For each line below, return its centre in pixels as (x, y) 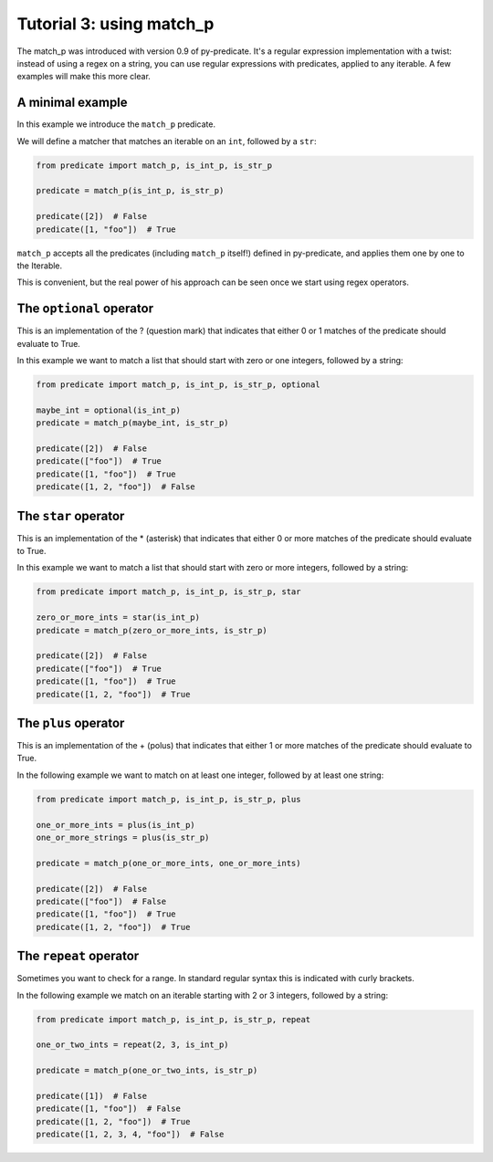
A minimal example (72, 103)
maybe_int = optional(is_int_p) (109, 410)
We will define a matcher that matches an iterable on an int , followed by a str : (167, 141)
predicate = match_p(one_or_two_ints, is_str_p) (147, 1071)
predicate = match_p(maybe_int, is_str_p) (132, 423)
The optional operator (85, 309)
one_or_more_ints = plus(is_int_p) (115, 825)
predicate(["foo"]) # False (101, 901)
